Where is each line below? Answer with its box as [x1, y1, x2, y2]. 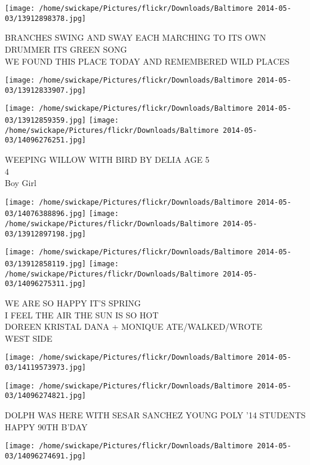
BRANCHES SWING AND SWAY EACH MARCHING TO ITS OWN [5, 31, 266, 44]
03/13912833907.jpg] [5, 86, 87, 95]
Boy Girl [5, 177, 36, 189]
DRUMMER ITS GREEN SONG [5, 42, 127, 55]
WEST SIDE [5, 332, 53, 344]
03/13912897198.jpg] [5, 229, 87, 238]
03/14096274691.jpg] [5, 451, 87, 460]
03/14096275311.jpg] [5, 279, 87, 288]
